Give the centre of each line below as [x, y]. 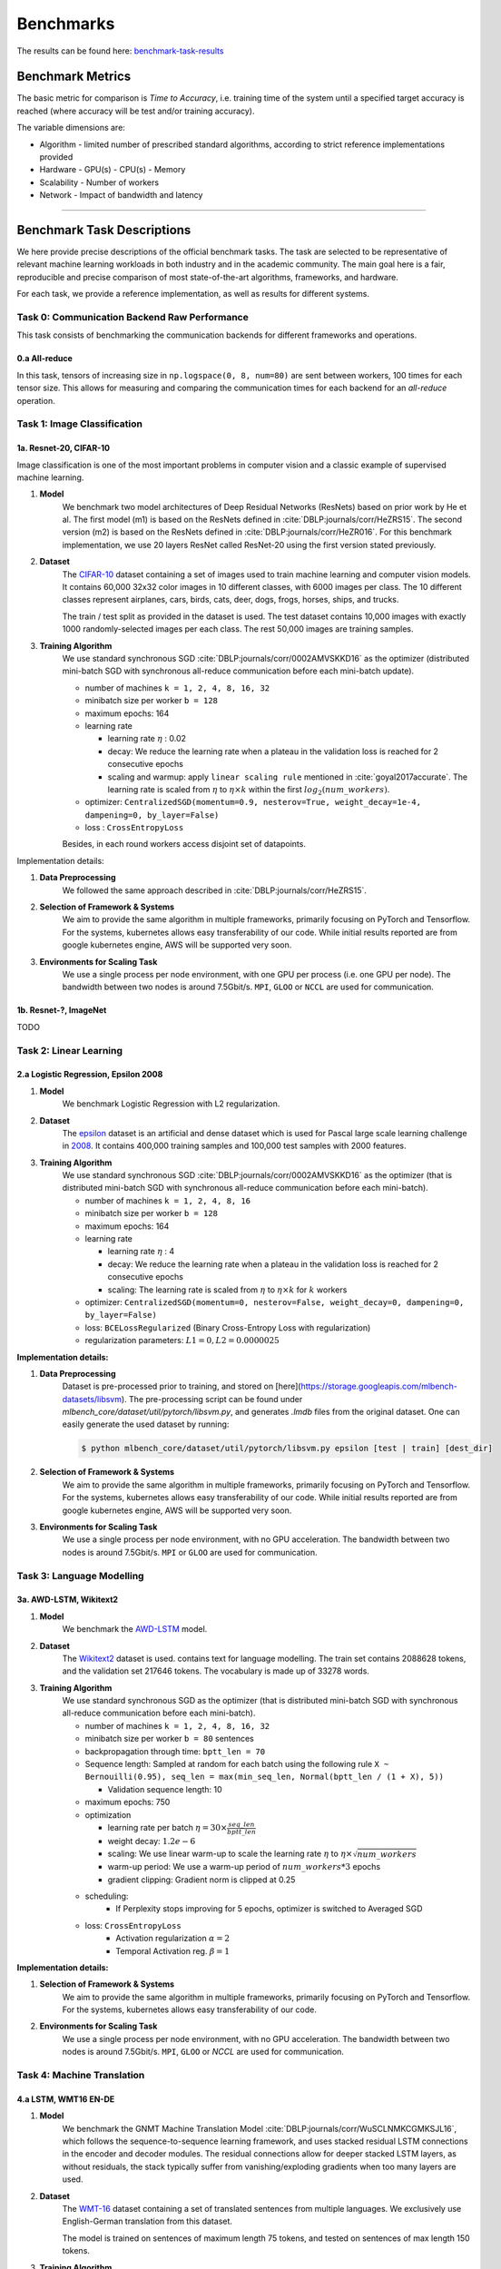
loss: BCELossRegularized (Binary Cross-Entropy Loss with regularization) [228, 1327]
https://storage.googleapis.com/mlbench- [379, 1386]
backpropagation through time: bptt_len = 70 [175, 1751]
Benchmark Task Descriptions [104, 230]
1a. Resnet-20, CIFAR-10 [64, 448]
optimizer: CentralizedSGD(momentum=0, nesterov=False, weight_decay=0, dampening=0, [275, 1301]
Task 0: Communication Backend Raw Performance [133, 318]
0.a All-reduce [44, 359]
